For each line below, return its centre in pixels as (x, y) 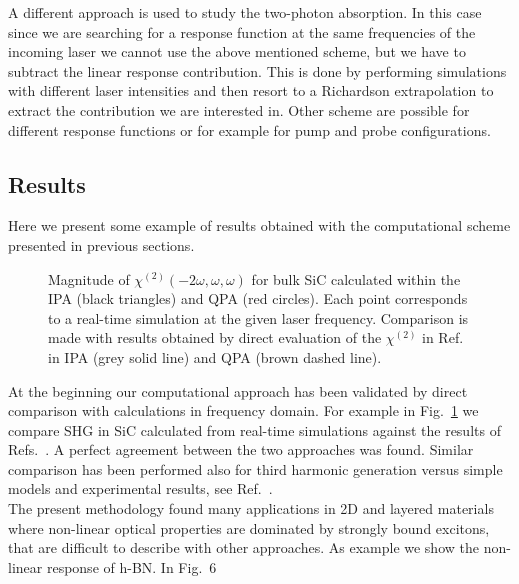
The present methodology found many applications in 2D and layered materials (251, 508)
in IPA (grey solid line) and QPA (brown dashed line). (215, 356)
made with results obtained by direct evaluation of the (215, 337)
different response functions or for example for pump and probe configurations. (249, 129)
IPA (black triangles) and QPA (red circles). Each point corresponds (258, 298)
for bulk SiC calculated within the (356, 278)
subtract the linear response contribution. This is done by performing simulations (257, 70)
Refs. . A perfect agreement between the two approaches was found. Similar (241, 449)
